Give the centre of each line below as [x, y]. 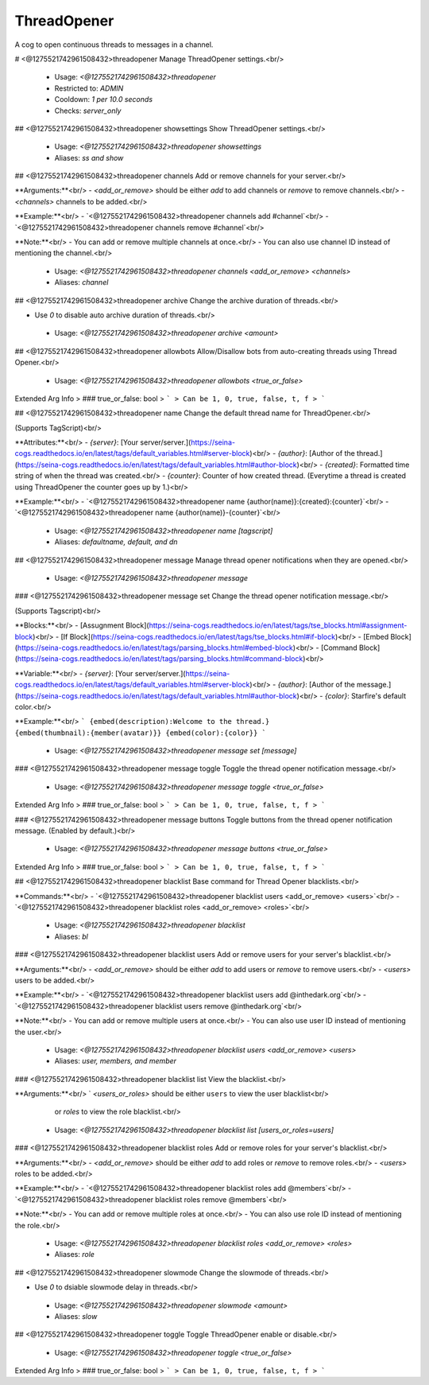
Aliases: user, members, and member [116, 1061]
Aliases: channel [81, 282]
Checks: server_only [88, 111]
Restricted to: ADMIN [89, 88]
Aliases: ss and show [89, 158]
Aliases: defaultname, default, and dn [116, 542]
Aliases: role [75, 1255]
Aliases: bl [71, 936]
